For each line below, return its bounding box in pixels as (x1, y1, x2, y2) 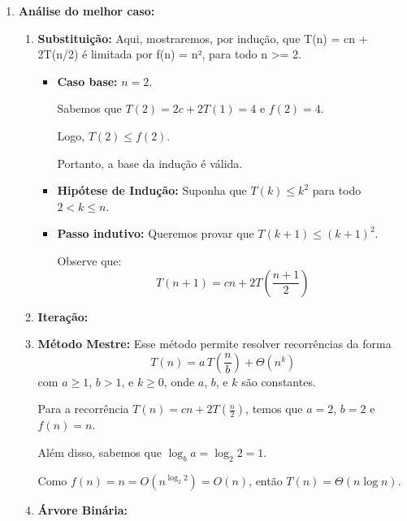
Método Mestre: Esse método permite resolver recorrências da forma (37, 335, 392, 352)
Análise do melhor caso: (18, 2, 155, 19)
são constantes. (241, 372, 316, 390)
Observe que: (57, 252, 122, 269)
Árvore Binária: (37, 501, 128, 518)
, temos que (245, 400, 303, 417)
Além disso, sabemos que (37, 443, 162, 460)
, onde (163, 372, 195, 390)
